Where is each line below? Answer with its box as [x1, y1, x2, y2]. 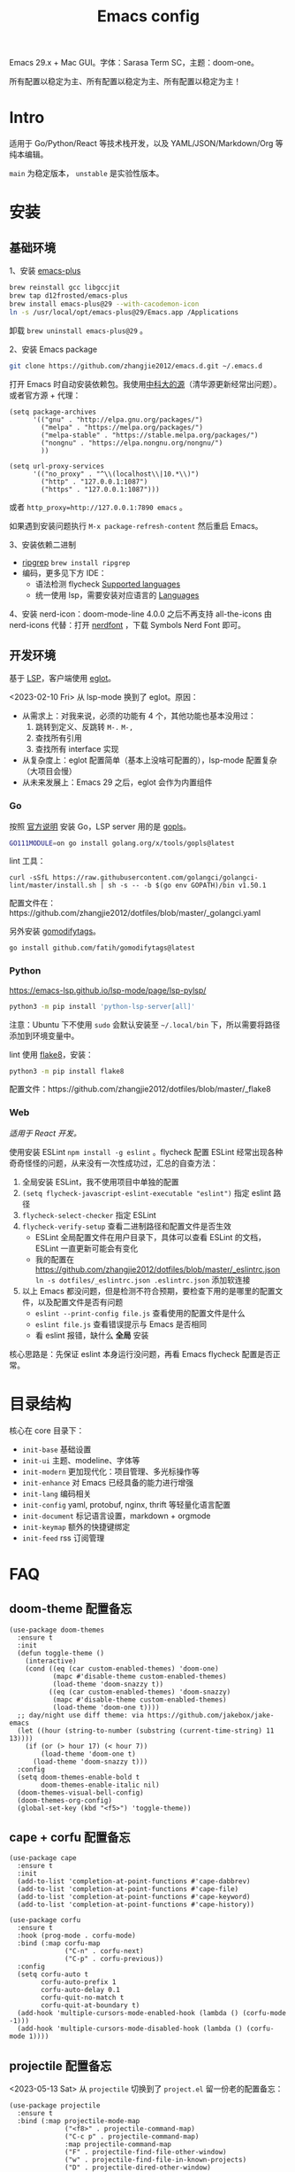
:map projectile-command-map [64, 2140, 172, 2149]
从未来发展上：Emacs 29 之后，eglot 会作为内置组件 [21, 777, 213, 787]
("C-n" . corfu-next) [64, 1947, 144, 1956]
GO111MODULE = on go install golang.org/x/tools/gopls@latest [9, 839, 236, 848]
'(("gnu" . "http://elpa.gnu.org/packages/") [32, 415, 203, 424]
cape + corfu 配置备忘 [9, 1830, 131, 1845]
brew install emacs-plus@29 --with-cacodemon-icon [9, 299, 200, 308]
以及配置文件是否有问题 [37, 1296, 124, 1307]
